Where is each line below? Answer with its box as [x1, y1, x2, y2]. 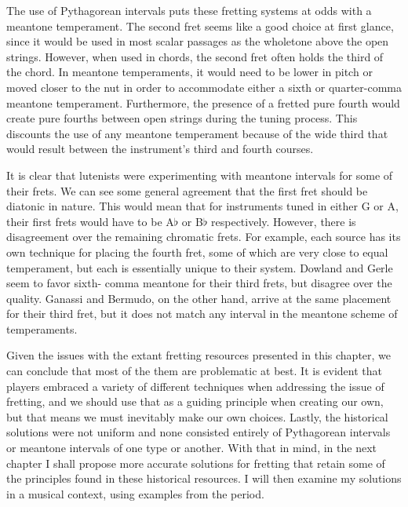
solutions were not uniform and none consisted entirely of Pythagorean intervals [6, 424, 391, 440]
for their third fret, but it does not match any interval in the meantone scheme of [6, 305, 398, 322]
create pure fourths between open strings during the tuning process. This [6, 110, 358, 126]
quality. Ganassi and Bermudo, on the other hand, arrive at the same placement [6, 290, 392, 306]
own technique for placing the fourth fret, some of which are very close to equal [6, 243, 388, 260]
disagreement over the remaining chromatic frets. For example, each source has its [6, 228, 401, 245]
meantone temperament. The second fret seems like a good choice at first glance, [6, 17, 394, 34]
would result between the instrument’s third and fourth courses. [6, 140, 314, 157]
